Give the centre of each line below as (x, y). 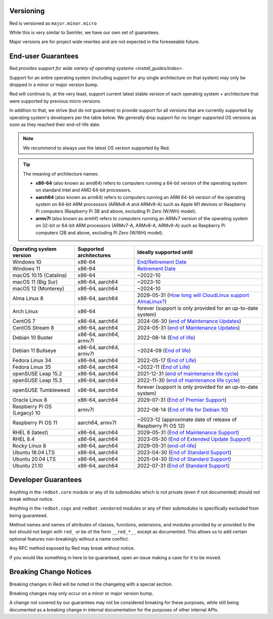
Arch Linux (25, 311)
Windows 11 (26, 269)
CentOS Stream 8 (33, 328)
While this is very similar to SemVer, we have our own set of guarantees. (84, 32)
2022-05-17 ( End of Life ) (167, 360)
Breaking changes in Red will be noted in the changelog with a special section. (91, 584)
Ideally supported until (165, 252)
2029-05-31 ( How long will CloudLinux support (193, 295)
